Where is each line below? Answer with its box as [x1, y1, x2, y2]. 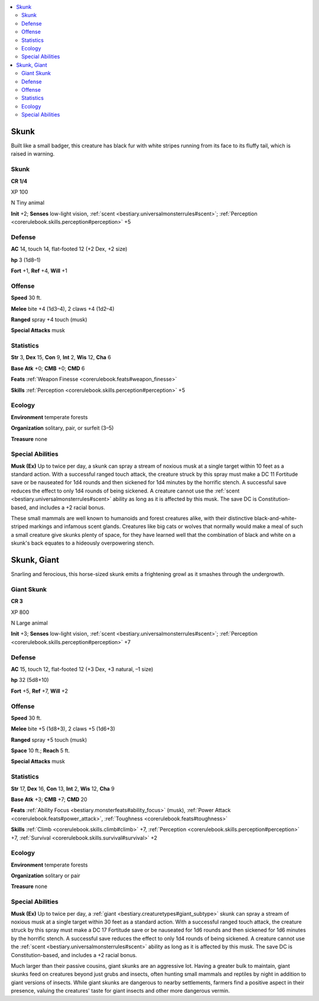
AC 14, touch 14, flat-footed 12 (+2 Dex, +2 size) [11, 246, 128, 253]
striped [11, 523, 29, 530]
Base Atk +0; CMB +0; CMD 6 [11, 365, 85, 372]
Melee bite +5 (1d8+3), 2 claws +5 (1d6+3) [11, 725, 115, 732]
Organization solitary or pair [11, 872, 81, 879]
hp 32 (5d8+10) [11, 677, 50, 684]
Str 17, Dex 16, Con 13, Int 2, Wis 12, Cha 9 [11, 785, 115, 792]
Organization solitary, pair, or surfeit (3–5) [11, 424, 114, 432]
